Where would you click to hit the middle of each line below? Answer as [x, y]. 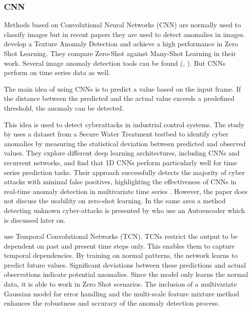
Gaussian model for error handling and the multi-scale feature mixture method [122, 293]
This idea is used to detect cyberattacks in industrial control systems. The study [124, 124]
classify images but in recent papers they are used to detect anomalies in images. [125, 34]
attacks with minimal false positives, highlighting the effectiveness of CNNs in [120, 182]
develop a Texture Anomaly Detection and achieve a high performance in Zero [121, 44]
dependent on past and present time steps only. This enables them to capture [119, 245]
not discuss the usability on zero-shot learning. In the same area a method [115, 201]
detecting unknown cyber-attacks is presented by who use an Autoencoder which [125, 210]
